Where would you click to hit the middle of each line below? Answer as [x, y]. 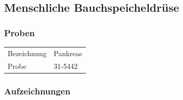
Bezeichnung [27, 53]
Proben [20, 32]
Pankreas [68, 53]
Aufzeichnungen [37, 91]
